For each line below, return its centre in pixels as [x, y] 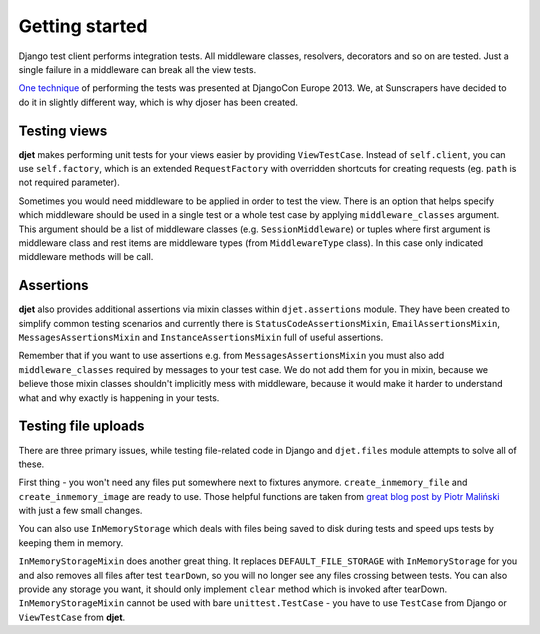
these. [31, 464]
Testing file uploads [81, 426]
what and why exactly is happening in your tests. [119, 397]
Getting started [83, 26]
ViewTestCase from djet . [72, 617]
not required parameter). [69, 182]
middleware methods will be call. [86, 257]
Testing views [63, 130]
